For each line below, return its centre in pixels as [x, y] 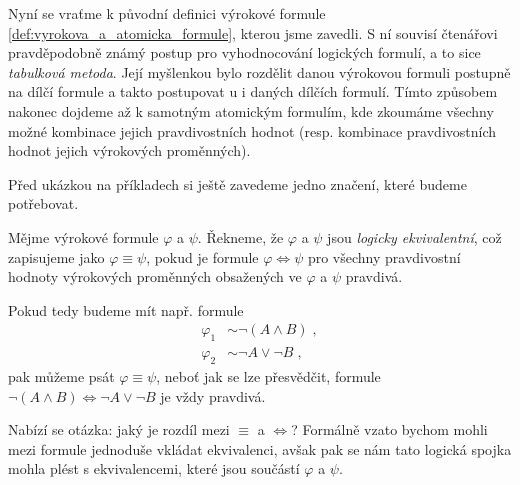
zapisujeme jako [56, 256]
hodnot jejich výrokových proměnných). [129, 150]
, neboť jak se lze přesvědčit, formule [268, 375]
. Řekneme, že [240, 236]
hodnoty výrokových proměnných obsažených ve [155, 276]
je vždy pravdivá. [213, 395]
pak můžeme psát [61, 375]
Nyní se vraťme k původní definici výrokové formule [167, 13]
